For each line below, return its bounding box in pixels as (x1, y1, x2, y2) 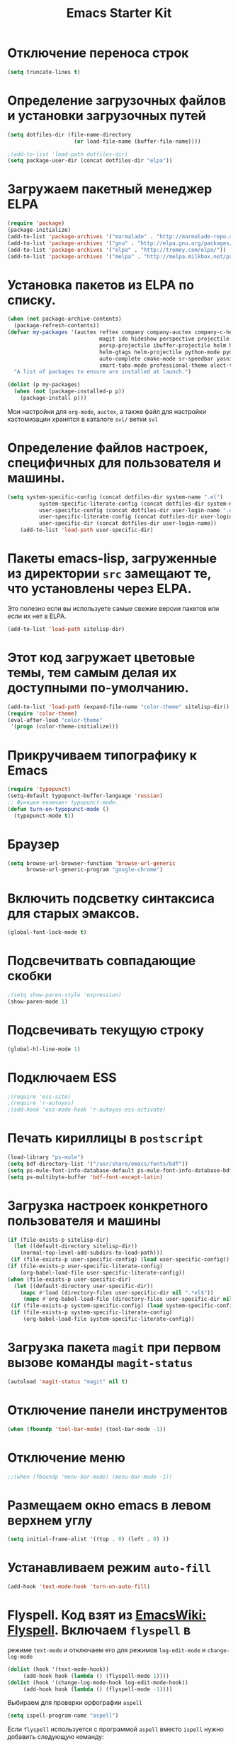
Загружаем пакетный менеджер (7, 181, 212, 197)
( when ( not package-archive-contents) (7, 315, 122, 323)
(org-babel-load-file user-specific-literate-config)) (20, 1269, 186, 1276)
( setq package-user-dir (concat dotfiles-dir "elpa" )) (7, 157, 173, 164)
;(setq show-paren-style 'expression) (7, 991, 122, 999)
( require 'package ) (7, 220, 65, 227)
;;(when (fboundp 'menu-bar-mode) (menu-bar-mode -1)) (7, 1473, 173, 1480)
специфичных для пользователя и (7, 455, 222, 471)
